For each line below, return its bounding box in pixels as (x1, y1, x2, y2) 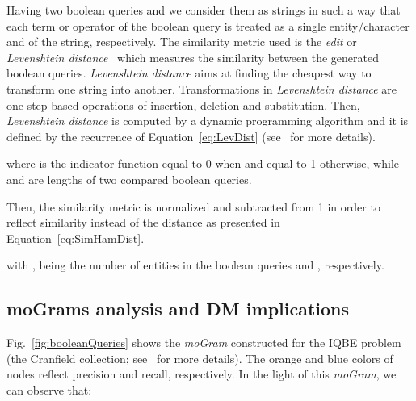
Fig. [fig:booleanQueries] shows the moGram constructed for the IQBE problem (6, 334, 401, 351)
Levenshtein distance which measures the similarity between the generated (6, 48, 379, 65)
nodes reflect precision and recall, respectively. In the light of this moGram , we (6, 365, 397, 382)
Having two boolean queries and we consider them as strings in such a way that (6, 2, 401, 18)
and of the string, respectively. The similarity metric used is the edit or (6, 33, 357, 50)
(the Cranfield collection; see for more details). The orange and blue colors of (6, 349, 393, 366)
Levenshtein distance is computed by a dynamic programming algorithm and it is (6, 112, 409, 129)
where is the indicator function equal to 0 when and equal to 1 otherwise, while (6, 155, 399, 172)
